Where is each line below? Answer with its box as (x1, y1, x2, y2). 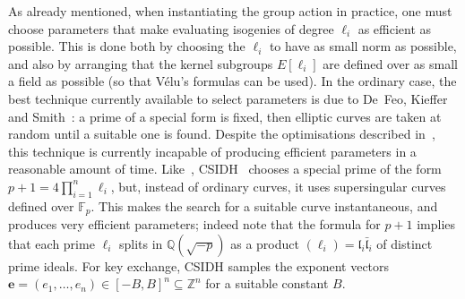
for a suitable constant (205, 274, 329, 293)
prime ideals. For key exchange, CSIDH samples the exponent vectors (8, 256, 390, 275)
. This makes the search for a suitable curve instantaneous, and (90, 196, 438, 215)
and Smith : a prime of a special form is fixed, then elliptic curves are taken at (8, 107, 442, 125)
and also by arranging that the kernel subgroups (8, 54, 273, 73)
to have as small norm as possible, (269, 37, 457, 56)
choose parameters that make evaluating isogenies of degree (8, 19, 334, 38)
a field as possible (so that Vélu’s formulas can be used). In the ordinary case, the (8, 72, 457, 90)
